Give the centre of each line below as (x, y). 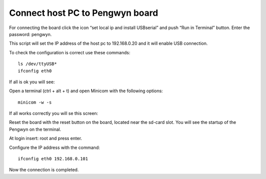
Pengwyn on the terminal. (35, 129)
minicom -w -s (35, 102)
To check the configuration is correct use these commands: (70, 52)
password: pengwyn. (30, 34)
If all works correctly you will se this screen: (54, 113)
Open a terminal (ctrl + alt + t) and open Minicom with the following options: (86, 91)
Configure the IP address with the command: (55, 147)
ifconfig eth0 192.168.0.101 (53, 159)
